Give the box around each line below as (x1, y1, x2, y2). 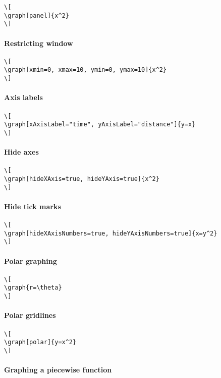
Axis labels (4, 92, 43, 103)
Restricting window (4, 37, 73, 48)
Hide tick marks (4, 201, 61, 211)
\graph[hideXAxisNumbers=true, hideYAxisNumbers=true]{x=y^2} (4, 229, 217, 237)
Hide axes (4, 147, 39, 157)
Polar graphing (4, 255, 57, 266)
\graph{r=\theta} (4, 284, 62, 292)
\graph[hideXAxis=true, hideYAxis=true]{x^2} (4, 175, 159, 182)
